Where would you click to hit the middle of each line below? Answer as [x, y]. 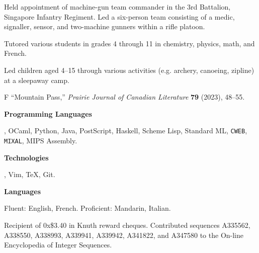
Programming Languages [48, 113]
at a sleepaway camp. [37, 80]
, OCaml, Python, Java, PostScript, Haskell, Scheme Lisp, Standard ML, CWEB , [126, 131]
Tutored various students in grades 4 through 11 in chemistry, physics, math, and [129, 43]
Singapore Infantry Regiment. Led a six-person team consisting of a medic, [119, 16]
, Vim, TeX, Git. [30, 174]
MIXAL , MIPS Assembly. [41, 140]
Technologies [26, 157]
